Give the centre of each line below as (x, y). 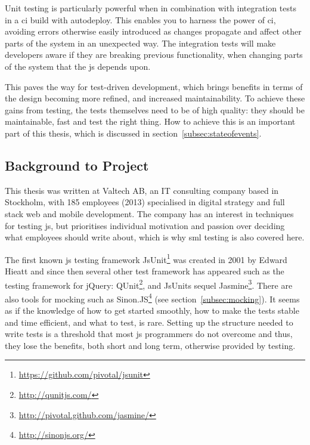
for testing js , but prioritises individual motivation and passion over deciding (145, 225)
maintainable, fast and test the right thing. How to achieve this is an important (150, 121)
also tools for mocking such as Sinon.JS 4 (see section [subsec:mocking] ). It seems (152, 298)
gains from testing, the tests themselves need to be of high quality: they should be (155, 109)
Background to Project (77, 165)
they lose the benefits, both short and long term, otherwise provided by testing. (150, 345)
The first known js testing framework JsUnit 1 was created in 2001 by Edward (146, 258)
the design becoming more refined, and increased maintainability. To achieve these (155, 98)
